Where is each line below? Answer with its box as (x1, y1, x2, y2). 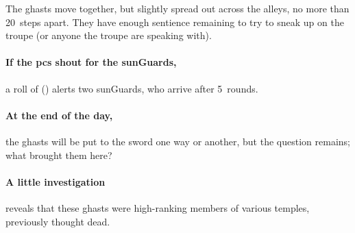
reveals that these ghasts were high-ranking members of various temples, (5, 200, 310, 214)
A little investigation (5, 174, 106, 188)
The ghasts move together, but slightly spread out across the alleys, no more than (5, 1, 350, 15)
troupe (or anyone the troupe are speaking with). (5, 28, 212, 42)
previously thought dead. (5, 214, 110, 228)
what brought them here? (5, 147, 112, 162)
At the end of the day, (5, 108, 113, 122)
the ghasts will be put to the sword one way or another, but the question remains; (5, 134, 350, 148)
